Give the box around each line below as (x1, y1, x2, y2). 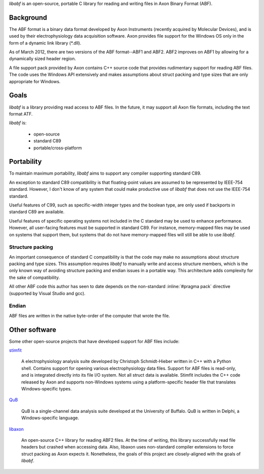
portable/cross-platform (33, 145, 82, 151)
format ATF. (9, 111, 33, 117)
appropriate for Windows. (9, 78, 61, 84)
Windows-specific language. (21, 415, 79, 421)
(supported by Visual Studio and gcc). (9, 290, 86, 296)
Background (9, 13, 47, 22)
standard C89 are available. (9, 209, 65, 215)
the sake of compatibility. (9, 274, 60, 280)
